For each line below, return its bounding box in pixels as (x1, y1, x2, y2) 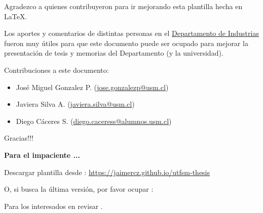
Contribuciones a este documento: (4, 64, 109, 75)
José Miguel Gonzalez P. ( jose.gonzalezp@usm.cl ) (16, 81, 169, 92)
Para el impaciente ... (4, 149, 80, 160)
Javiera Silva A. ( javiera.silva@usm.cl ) (16, 99, 135, 109)
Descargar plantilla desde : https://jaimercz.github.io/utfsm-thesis (4, 166, 210, 177)
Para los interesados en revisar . (4, 200, 103, 211)
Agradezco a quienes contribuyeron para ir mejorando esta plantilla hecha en (4, 1, 243, 11)
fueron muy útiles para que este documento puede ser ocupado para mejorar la (4, 37, 248, 48)
